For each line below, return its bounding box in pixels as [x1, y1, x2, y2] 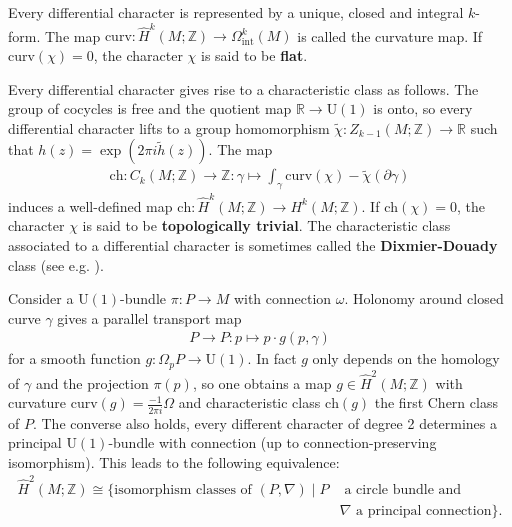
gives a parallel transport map [57, 307, 242, 328]
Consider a [8, 288, 74, 309]
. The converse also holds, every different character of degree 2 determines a [32, 412, 498, 433]
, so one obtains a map [192, 372, 332, 393]
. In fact [247, 348, 297, 369]
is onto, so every [373, 98, 473, 119]
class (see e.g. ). [8, 254, 104, 275]
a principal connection [356, 504, 492, 519]
